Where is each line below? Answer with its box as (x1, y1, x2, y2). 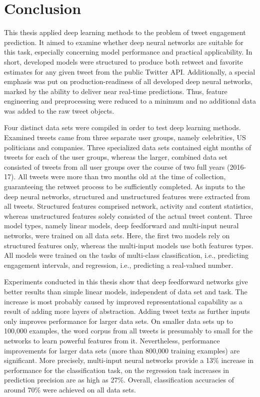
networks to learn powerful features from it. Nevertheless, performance (4, 335, 220, 345)
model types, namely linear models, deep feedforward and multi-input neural (4, 220, 239, 231)
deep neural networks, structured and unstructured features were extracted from (4, 191, 250, 201)
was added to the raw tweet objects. (4, 105, 114, 116)
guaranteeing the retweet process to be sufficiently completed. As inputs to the (4, 181, 245, 192)
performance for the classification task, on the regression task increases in (4, 364, 229, 375)
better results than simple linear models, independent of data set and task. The (4, 286, 247, 296)
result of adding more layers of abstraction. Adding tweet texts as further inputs (4, 306, 250, 316)
